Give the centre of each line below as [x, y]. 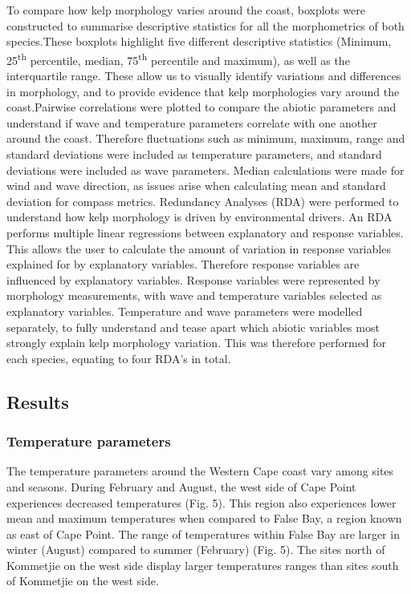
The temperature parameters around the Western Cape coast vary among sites [200, 471]
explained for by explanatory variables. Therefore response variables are [183, 264]
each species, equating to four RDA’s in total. [119, 358]
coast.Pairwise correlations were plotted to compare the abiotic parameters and [201, 107]
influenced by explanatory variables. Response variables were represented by [193, 279]
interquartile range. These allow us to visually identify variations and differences [204, 76]
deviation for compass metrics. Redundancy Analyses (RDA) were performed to [203, 201]
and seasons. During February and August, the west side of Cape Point [181, 486]
